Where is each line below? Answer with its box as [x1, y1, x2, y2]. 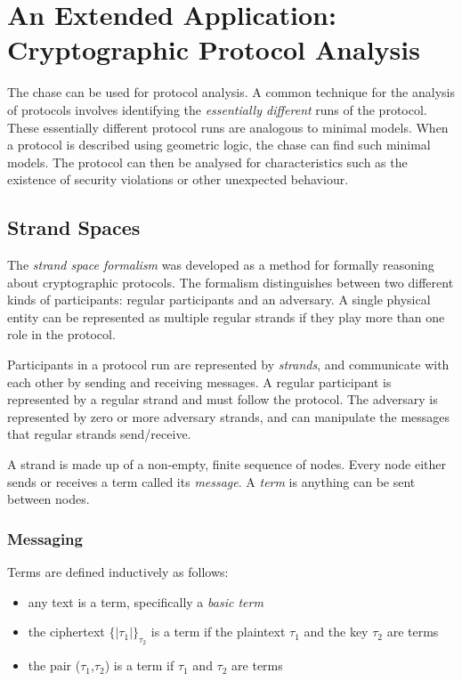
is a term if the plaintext [150, 622, 286, 641]
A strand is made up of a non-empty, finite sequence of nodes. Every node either [7, 455, 446, 474]
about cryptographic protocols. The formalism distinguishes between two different [7, 272, 454, 291]
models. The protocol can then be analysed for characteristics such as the [7, 152, 408, 171]
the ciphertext [28, 622, 105, 641]
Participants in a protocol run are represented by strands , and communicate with [7, 355, 450, 374]
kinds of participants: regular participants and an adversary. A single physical [7, 290, 431, 309]
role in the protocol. [7, 325, 116, 344]
